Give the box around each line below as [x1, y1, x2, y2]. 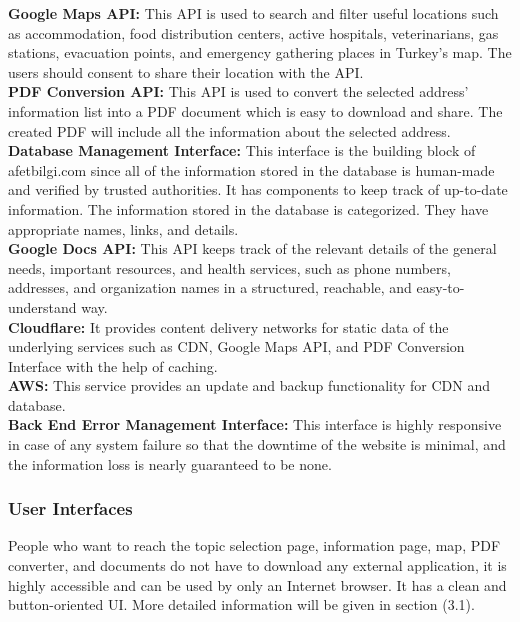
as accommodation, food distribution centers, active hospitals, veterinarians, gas [8, 22, 499, 43]
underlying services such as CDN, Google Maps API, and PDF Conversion [8, 336, 465, 357]
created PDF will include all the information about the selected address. [8, 120, 451, 141]
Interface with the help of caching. [8, 355, 218, 376]
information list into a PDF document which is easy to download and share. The [8, 100, 503, 121]
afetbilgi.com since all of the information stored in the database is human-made [8, 159, 495, 180]
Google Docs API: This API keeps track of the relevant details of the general [8, 238, 497, 259]
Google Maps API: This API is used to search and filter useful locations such [8, 3, 499, 23]
